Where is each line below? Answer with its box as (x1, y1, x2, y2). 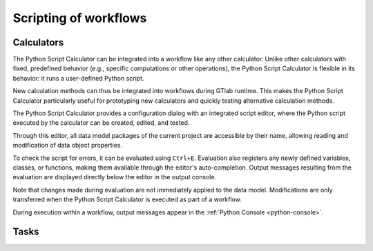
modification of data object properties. (12, 141, 122, 150)
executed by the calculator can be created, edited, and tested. (12, 119, 190, 127)
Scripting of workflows (12, 10, 147, 26)
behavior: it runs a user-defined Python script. (12, 74, 144, 82)
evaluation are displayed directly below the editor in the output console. (12, 173, 217, 181)
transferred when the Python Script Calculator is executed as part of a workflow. (12, 195, 242, 203)
